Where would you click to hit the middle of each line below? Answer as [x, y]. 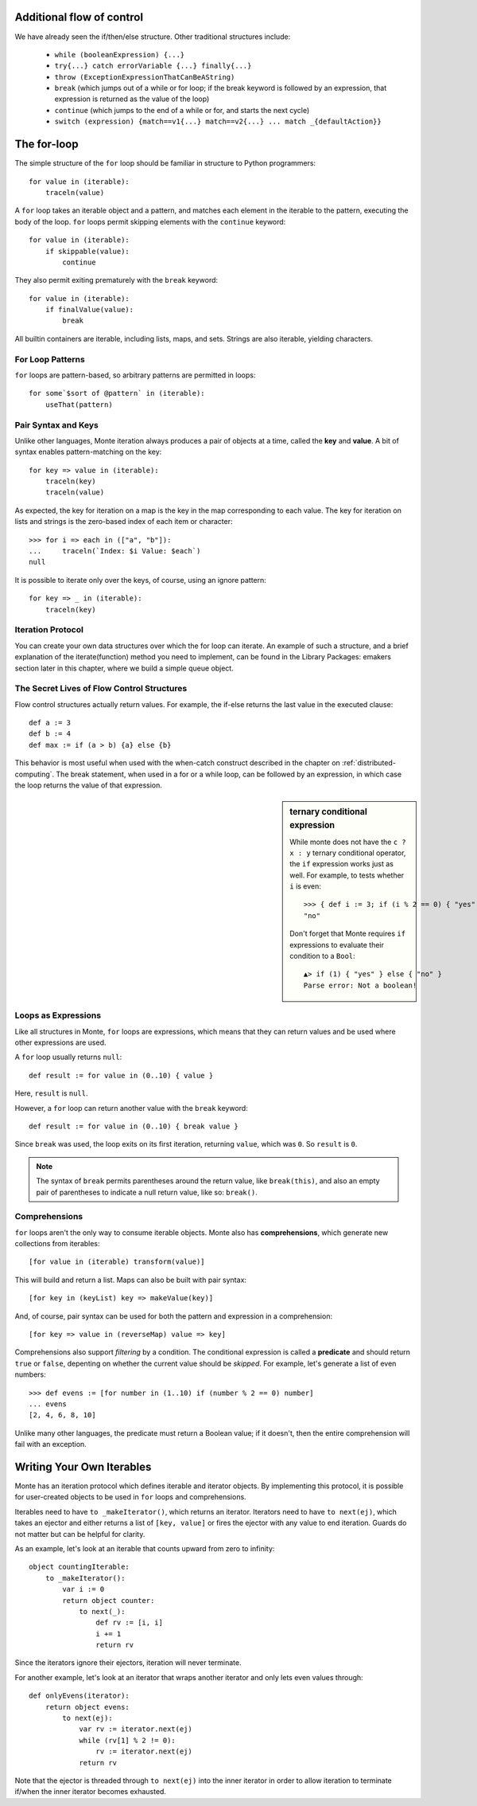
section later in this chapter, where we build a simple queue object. [124, 668]
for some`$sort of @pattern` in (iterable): [117, 393]
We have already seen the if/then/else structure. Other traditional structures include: [153, 37]
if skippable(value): [87, 251]
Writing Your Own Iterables [83, 1466]
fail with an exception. [50, 1444]
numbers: [31, 1374]
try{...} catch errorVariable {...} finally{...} [153, 66]
